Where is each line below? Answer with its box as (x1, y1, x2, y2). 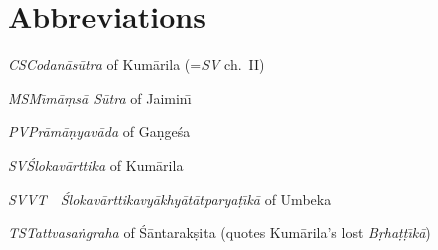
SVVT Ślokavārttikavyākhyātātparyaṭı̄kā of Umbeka (8, 188, 332, 209)
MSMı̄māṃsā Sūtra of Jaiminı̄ (8, 87, 192, 108)
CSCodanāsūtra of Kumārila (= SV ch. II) (8, 54, 265, 75)
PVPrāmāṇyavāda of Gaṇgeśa (8, 121, 191, 142)
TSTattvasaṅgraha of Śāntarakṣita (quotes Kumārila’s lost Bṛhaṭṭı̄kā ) (8, 222, 431, 243)
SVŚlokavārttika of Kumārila (8, 154, 184, 175)
